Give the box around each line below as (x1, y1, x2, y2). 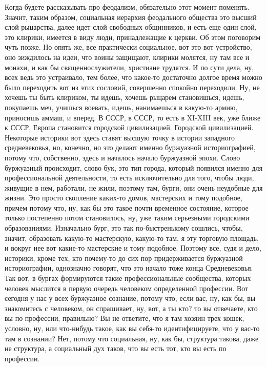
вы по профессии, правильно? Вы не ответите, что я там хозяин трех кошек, (5, 313, 244, 323)
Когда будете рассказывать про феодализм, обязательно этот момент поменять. (5, 2, 250, 12)
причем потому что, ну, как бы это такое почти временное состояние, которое (5, 202, 249, 213)
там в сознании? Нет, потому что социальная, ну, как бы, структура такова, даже (5, 333, 259, 343)
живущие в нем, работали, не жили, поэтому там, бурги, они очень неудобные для (5, 182, 263, 193)
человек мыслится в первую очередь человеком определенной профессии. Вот (5, 282, 249, 293)
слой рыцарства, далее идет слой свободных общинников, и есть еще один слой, (5, 22, 257, 32)
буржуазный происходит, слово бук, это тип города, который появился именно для (5, 162, 263, 173)
